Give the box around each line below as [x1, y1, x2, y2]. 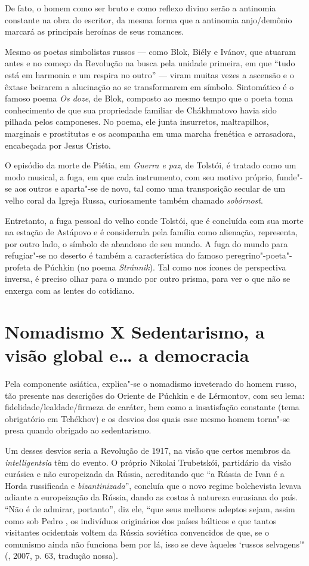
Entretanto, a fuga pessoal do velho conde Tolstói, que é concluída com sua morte [5, 214, 304, 226]
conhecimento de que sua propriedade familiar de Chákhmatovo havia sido [5, 103, 277, 116]
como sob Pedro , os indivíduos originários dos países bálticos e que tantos [5, 514, 277, 527]
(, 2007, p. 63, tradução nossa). [5, 549, 118, 562]
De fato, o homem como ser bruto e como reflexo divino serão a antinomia [5, 2, 276, 14]
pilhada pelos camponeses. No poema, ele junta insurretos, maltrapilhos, [5, 115, 269, 128]
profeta [5, 260, 31, 273]
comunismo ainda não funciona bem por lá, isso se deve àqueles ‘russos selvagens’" [5, 537, 305, 550]
